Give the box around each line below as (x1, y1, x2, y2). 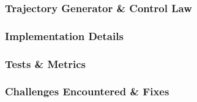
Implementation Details (5, 28, 124, 43)
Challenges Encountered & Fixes (5, 84, 169, 99)
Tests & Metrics (5, 56, 86, 71)
